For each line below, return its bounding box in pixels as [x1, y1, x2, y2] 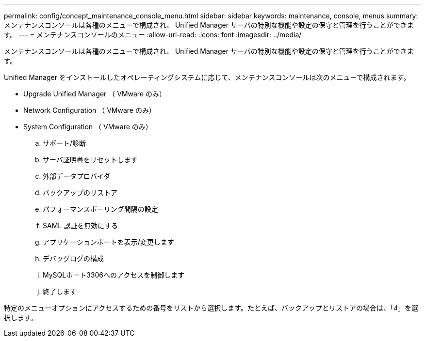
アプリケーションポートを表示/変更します [43, 238, 174, 246]
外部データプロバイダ [43, 172, 111, 180]
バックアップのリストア [43, 188, 117, 197]
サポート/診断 [43, 139, 86, 147]
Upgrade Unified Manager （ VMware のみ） [23, 90, 166, 98]
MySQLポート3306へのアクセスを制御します [43, 271, 185, 279]
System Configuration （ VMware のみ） [23, 123, 152, 131]
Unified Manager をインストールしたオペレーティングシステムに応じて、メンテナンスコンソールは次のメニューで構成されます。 [4, 73, 410, 81]
